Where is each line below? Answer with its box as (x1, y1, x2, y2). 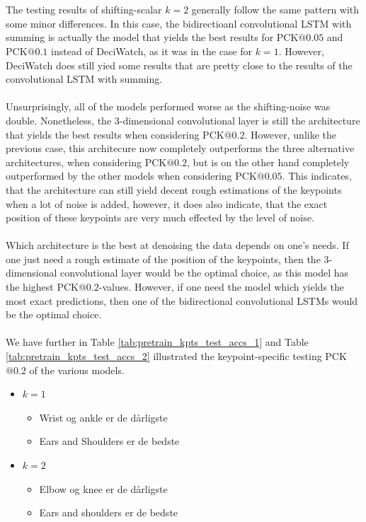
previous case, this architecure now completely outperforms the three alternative (6, 141, 355, 156)
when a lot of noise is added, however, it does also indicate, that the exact (6, 196, 328, 211)
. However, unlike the (244, 127, 337, 141)
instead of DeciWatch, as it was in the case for (51, 43, 253, 58)
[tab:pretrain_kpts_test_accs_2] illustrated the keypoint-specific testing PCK (6, 349, 347, 364)
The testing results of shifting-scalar (6, 2, 162, 17)
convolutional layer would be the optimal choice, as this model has (60, 265, 349, 280)
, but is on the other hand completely (187, 154, 350, 169)
